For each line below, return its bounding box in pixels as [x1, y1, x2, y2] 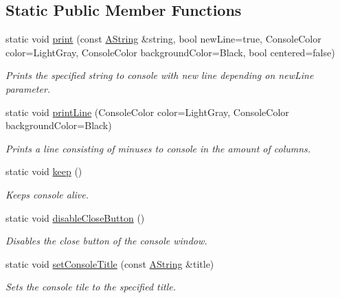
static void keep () [5, 164, 82, 179]
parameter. [5, 81, 51, 95]
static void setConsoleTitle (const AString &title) [5, 256, 214, 271]
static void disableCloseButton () [5, 210, 145, 225]
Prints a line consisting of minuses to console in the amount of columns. [5, 141, 311, 155]
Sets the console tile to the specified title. [5, 279, 176, 294]
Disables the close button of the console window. [5, 233, 207, 248]
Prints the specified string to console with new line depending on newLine [5, 68, 314, 82]
